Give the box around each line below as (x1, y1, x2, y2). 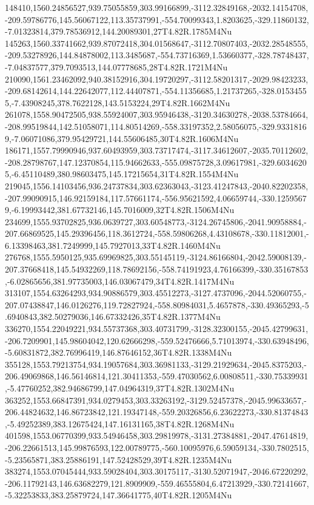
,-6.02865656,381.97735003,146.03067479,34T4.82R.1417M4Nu (5, 274, 235, 287)
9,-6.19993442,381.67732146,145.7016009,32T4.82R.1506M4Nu (5, 203, 235, 216)
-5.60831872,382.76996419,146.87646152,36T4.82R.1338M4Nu (5, 346, 232, 359)
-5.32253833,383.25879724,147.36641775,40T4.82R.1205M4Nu (5, 489, 232, 501)
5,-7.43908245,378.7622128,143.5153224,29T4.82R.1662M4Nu (5, 96, 230, 109)
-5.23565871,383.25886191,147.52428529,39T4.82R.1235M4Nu (5, 453, 232, 466)
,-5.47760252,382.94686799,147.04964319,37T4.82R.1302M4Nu (5, 382, 235, 394)
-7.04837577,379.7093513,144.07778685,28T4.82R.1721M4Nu (5, 60, 228, 73)
